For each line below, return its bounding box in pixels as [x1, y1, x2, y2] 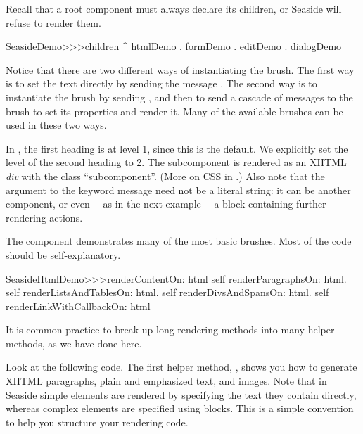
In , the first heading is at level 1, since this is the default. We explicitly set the [6, 141, 348, 155]
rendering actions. [6, 210, 83, 224]
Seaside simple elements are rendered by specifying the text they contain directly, [6, 387, 357, 402]
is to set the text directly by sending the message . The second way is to [6, 76, 317, 91]
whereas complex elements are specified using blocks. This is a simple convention [6, 401, 354, 416]
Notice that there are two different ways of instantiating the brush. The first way [6, 62, 355, 77]
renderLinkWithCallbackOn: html [6, 298, 151, 313]
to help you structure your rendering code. [6, 414, 189, 429]
